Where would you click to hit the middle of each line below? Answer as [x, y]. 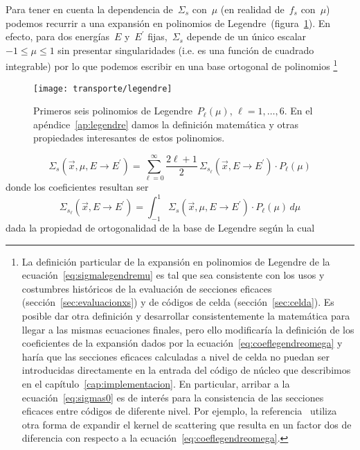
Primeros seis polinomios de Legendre [113, 111]
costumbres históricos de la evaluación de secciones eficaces [147, 288]
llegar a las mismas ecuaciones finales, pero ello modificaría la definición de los [188, 329]
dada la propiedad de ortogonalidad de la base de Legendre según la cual [160, 228]
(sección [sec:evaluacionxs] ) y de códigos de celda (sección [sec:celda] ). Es [178, 302]
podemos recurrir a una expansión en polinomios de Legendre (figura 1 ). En [168, 23]
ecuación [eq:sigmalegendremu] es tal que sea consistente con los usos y [173, 275]
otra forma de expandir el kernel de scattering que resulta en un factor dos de [187, 424]
